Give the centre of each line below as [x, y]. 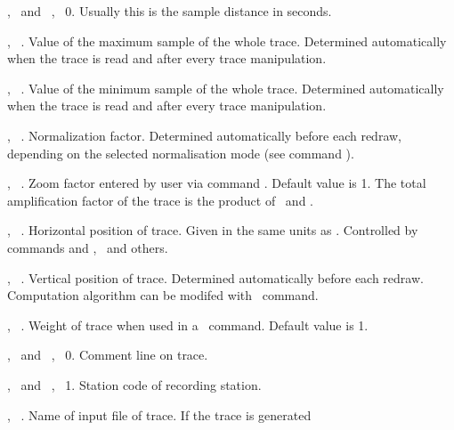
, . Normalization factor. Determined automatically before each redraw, [204, 135]
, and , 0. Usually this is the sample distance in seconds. [170, 11]
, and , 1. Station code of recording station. [134, 384]
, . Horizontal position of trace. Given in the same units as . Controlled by [213, 230]
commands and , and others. [88, 247]
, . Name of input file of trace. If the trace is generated [159, 414]
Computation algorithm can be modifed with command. [163, 295]
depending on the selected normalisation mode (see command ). [181, 153]
